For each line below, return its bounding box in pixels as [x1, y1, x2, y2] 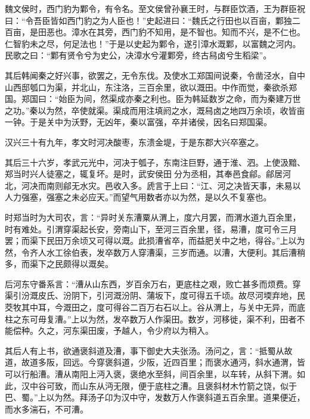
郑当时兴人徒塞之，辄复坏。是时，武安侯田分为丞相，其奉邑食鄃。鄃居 [5, 167, 283, 180]
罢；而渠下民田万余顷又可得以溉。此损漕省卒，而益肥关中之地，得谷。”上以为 [5, 234, 305, 247]
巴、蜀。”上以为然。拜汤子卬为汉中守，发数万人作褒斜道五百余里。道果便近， [5, 391, 305, 404]
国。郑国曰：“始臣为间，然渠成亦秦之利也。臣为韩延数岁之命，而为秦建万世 [5, 92, 301, 105]
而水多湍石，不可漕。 [5, 402, 88, 415]
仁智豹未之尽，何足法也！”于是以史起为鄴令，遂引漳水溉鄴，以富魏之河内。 [5, 37, 301, 49]
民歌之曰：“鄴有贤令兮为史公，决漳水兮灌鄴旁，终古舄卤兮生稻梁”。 [5, 49, 272, 61]
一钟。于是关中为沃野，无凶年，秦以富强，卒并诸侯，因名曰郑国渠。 [5, 116, 272, 128]
